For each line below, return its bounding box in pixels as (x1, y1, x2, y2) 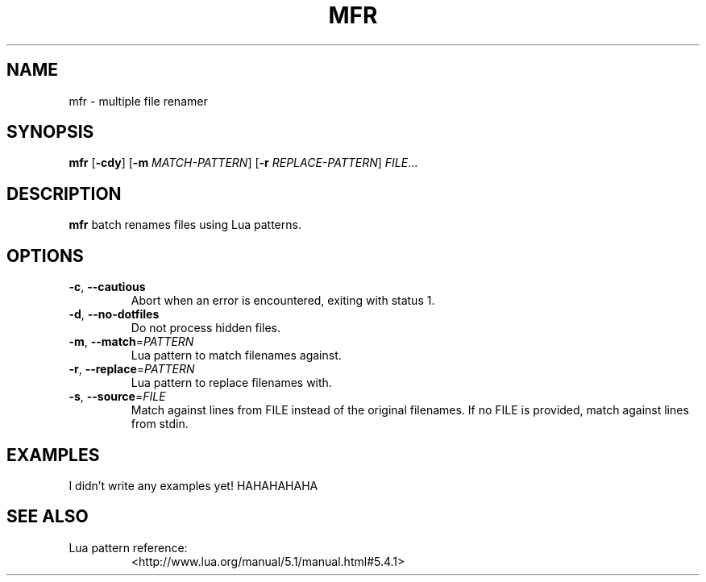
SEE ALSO (6, 506, 89, 527)
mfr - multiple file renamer (69, 94, 208, 108)
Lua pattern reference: (69, 540, 188, 555)
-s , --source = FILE (69, 389, 166, 404)
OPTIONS (6, 245, 84, 266)
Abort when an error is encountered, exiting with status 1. (131, 293, 435, 308)
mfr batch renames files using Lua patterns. (69, 218, 301, 232)
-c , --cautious (69, 280, 146, 294)
